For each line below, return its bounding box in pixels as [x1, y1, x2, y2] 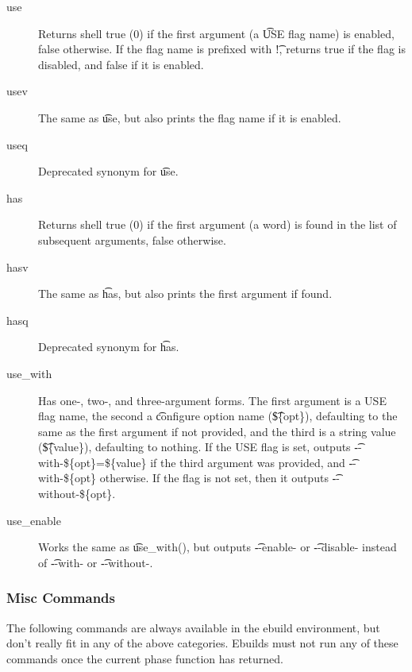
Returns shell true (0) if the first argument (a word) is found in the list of [38, 216, 397, 233]
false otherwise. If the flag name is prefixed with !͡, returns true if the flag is [38, 41, 406, 57]
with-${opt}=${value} [38, 454, 147, 470]
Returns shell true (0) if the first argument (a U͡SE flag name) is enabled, [38, 25, 395, 41]
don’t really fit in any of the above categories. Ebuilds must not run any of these [6, 635, 399, 651]
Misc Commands [6, 588, 115, 608]
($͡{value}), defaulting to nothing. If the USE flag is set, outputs [38, 438, 351, 455]
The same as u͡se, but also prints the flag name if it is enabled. [38, 109, 341, 126]
